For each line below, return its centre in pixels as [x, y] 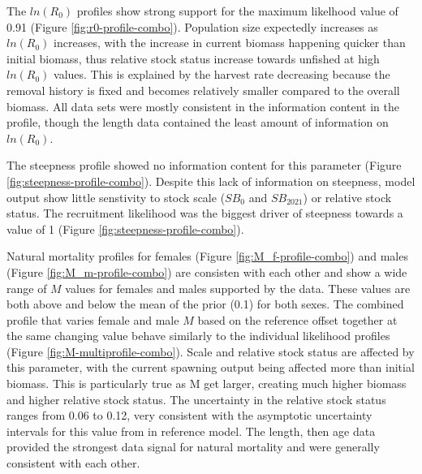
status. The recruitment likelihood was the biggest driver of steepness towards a [205, 213]
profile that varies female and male [93, 319]
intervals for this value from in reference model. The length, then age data [191, 431]
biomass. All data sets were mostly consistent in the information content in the [203, 106]
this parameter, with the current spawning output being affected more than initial [211, 367]
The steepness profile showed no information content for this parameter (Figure [204, 165]
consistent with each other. [73, 463]
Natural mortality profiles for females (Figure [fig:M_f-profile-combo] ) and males [207, 256]
